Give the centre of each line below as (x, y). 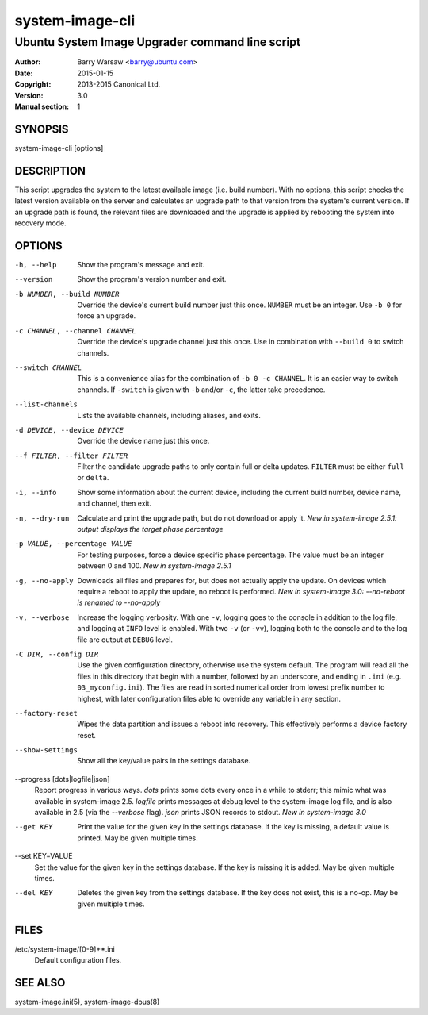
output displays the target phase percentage (150, 529)
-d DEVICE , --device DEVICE (69, 430)
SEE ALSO (40, 983)
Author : (28, 62)
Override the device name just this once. (143, 441)
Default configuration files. (78, 960)
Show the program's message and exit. (141, 264)
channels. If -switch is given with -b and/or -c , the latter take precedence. (201, 390)
